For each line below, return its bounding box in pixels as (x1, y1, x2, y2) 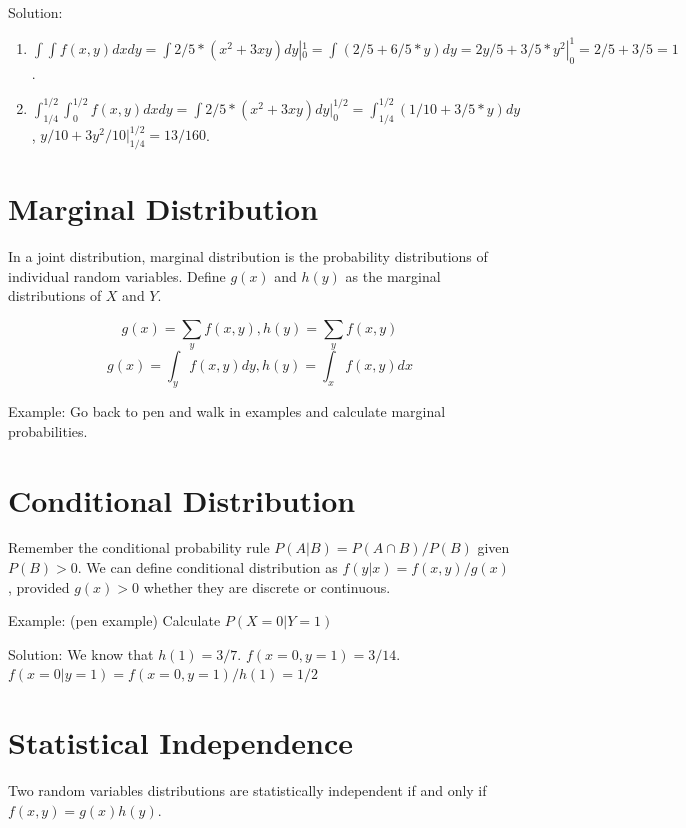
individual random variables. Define (8, 265, 226, 286)
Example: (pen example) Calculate (8, 610, 221, 631)
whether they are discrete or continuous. (143, 576, 391, 597)
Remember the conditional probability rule (8, 537, 270, 558)
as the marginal (345, 265, 441, 286)
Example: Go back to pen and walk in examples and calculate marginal (8, 401, 446, 422)
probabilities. (8, 420, 88, 441)
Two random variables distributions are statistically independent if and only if (8, 780, 487, 801)
